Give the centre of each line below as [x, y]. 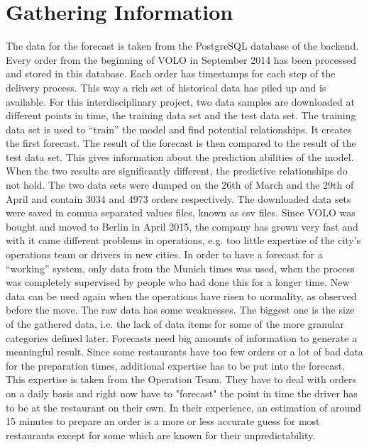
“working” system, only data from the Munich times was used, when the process [180, 268]
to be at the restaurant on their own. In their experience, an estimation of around [183, 407]
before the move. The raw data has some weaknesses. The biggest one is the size [180, 310]
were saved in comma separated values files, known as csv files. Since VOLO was [181, 213]
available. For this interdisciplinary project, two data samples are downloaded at [180, 101]
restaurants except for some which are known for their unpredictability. [161, 435]
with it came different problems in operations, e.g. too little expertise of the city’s [183, 240]
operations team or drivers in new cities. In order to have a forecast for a [164, 254]
